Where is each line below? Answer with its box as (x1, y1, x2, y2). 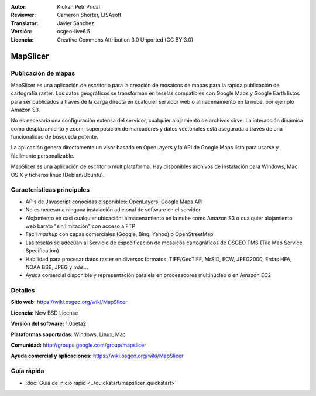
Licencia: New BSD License (11, 309, 78, 316)
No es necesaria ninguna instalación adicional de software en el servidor (25, 206, 201, 213)
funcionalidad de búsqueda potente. (11, 134, 99, 141)
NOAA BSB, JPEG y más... (25, 264, 88, 271)
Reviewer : (11, 12, 36, 19)
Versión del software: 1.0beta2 (11, 320, 87, 327)
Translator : (11, 19, 39, 26)
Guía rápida (11, 367, 44, 375)
